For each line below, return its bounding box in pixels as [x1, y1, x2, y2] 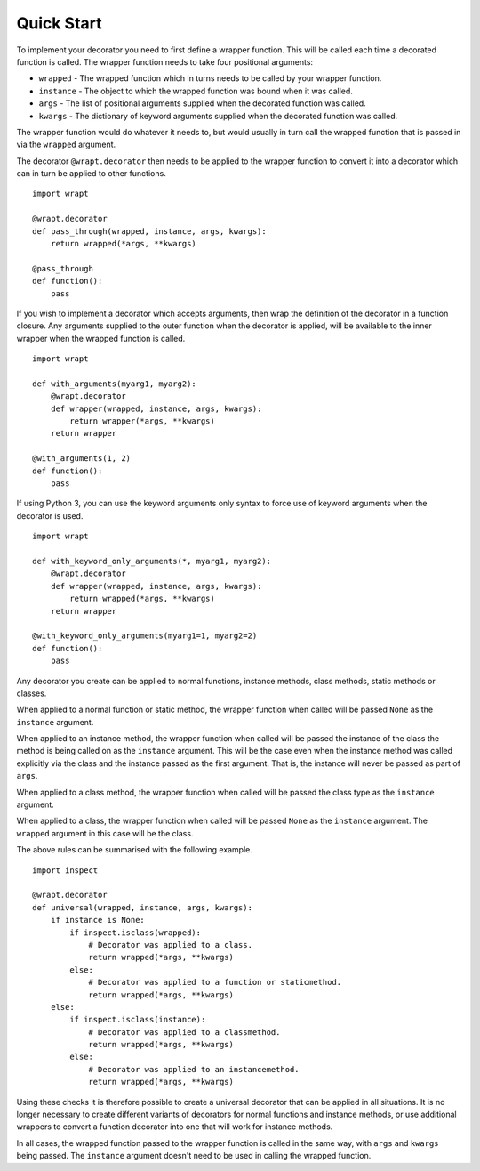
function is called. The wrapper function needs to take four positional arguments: [16, 56, 314, 67]
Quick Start [16, 13, 102, 33]
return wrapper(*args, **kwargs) [69, 416, 215, 426]
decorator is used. [16, 510, 84, 521]
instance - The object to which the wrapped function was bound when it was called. [38, 85, 353, 96]
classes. [16, 688, 47, 699]
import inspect [32, 865, 99, 876]
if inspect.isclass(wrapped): [69, 927, 202, 938]
